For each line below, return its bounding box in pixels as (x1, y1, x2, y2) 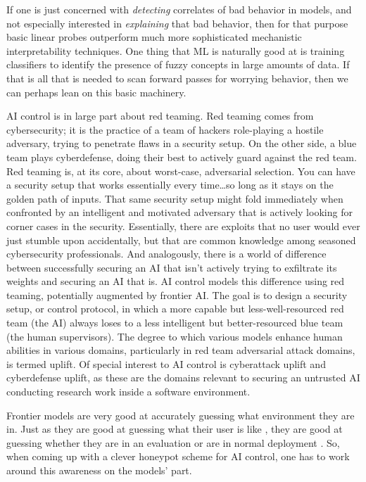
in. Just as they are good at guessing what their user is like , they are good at (6, 421, 343, 436)
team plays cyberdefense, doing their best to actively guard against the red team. (6, 149, 357, 164)
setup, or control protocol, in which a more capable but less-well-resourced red (6, 301, 344, 316)
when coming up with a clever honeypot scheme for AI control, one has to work (6, 449, 350, 464)
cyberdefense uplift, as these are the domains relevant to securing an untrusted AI (6, 370, 360, 385)
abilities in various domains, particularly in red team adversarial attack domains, (6, 343, 355, 357)
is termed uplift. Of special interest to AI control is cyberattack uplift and (6, 356, 326, 371)
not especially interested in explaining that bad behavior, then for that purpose (6, 15, 348, 30)
